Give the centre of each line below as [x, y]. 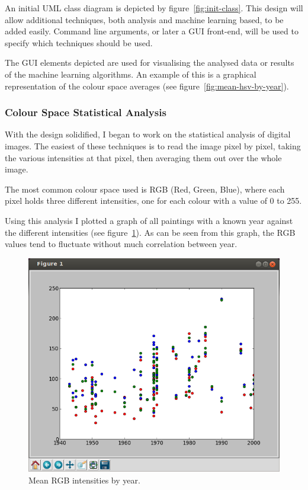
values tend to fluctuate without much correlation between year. [121, 244]
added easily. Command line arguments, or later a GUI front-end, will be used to [152, 31]
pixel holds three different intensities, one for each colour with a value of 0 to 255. [153, 201]
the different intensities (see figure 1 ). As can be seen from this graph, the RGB [150, 232]
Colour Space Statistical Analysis [86, 112]
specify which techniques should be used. [79, 42]
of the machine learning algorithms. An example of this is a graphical [131, 74]
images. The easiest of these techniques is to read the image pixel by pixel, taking [153, 145]
